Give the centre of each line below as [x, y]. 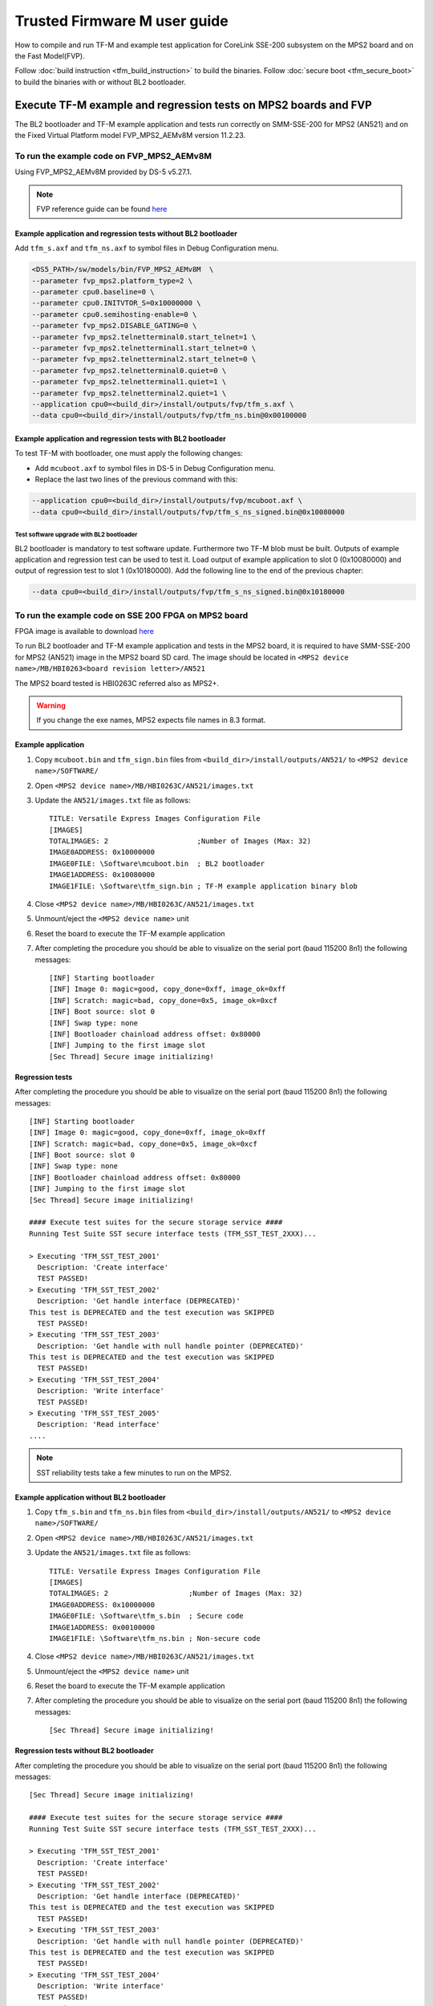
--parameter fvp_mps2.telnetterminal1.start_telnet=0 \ [144, 348]
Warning [51, 705]
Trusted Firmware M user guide [121, 21]
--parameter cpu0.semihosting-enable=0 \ [114, 314]
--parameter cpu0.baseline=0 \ [93, 292]
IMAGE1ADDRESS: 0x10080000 [102, 875]
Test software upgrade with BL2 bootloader [76, 534]
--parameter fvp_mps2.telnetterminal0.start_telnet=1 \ [144, 337]
